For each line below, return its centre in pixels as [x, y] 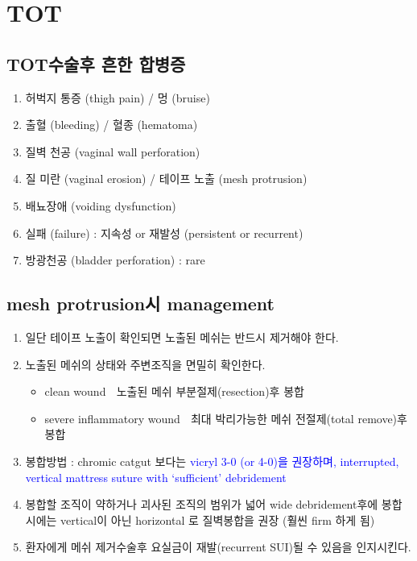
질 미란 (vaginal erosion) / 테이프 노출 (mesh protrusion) [166, 179]
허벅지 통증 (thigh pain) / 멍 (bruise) [118, 97]
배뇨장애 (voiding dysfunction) [101, 205]
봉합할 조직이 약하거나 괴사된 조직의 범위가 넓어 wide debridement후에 [202, 504]
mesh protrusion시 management [140, 303]
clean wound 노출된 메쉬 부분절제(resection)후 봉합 [174, 391]
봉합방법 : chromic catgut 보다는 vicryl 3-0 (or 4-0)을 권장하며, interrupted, [212, 461]
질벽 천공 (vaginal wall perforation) [113, 151]
